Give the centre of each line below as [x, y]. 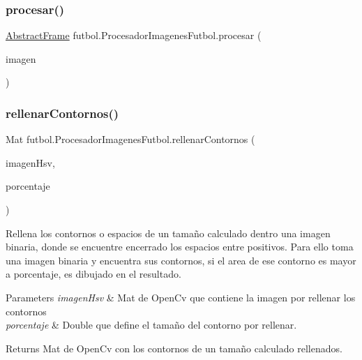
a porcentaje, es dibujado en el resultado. [93, 274]
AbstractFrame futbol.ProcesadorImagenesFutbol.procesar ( [134, 35]
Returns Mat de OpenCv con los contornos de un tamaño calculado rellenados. [174, 348]
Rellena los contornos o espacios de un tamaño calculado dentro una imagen [168, 233]
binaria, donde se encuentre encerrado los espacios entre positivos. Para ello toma [180, 247]
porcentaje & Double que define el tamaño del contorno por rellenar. [151, 325]
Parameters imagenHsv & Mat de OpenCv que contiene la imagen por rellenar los [181, 297]
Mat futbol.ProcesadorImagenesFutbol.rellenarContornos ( [130, 139]
